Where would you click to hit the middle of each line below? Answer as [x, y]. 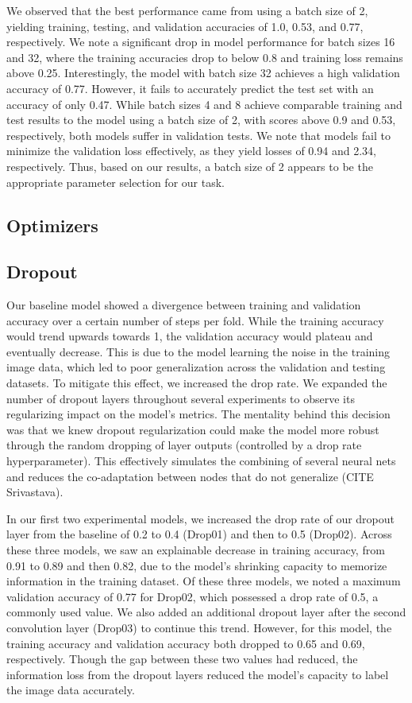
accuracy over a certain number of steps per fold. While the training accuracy [195, 320]
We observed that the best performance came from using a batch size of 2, [187, 10]
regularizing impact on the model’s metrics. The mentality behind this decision [198, 414]
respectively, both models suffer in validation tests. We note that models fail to [198, 135]
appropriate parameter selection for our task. [116, 182]
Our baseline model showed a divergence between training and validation [184, 305]
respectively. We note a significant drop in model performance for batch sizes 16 [201, 42]
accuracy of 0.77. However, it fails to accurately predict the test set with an [190, 88]
